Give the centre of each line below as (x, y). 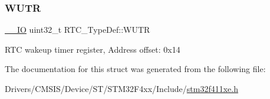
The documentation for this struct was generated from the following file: (135, 69)
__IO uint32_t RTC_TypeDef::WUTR (78, 30)
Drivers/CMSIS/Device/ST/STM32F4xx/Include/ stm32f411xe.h (121, 88)
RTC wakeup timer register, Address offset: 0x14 (93, 49)
